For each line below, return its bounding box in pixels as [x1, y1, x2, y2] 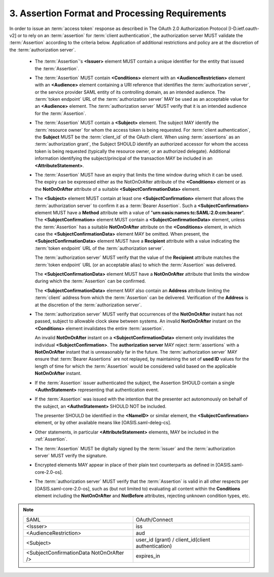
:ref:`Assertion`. [35, 436, 68, 442]
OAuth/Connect [135, 516, 173, 523]
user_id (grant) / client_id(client [135, 536, 211, 543]
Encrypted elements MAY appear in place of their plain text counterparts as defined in [35, 462, 215, 468]
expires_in [135, 552, 160, 559]
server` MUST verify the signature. [35, 453, 108, 459]
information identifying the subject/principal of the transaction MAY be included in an [35, 155, 213, 161]
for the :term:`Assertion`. [35, 110, 86, 117]
